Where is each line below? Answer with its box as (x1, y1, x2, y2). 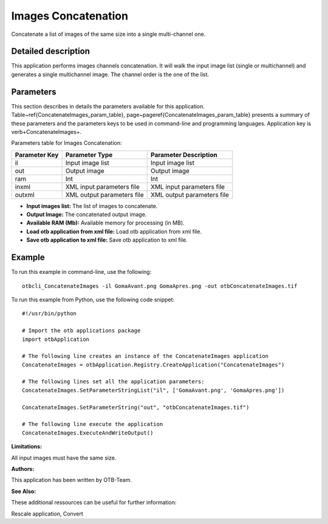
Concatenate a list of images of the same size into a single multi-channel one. (11, 30, 206, 38)
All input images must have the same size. (11, 454, 117, 461)
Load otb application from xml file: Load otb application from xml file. (26, 228, 202, 235)
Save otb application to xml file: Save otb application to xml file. (26, 236, 188, 243)
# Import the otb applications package (22, 327, 141, 334)
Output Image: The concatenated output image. (26, 211, 147, 218)
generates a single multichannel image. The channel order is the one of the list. (11, 71, 210, 78)
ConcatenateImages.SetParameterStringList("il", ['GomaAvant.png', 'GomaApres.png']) (22, 386, 285, 394)
